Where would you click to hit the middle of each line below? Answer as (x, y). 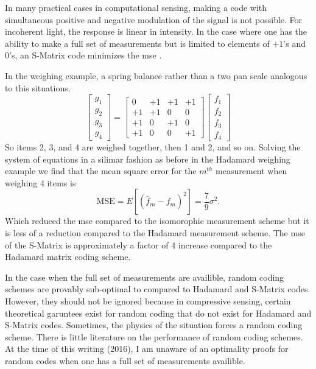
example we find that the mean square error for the (101, 171)
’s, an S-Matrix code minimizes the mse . (86, 55)
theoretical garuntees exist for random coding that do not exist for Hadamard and (158, 313)
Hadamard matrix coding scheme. (68, 257)
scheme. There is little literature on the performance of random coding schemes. (154, 336)
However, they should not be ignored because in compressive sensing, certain (148, 301)
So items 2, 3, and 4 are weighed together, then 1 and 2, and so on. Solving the (153, 147)
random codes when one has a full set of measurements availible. (125, 360)
